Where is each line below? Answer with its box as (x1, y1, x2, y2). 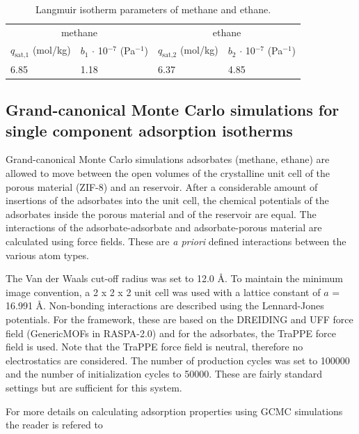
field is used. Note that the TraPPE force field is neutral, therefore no (6, 339, 303, 354)
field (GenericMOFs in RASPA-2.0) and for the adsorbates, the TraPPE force (6, 325, 337, 340)
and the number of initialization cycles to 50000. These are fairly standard (6, 366, 323, 381)
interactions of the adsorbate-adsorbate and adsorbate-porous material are (6, 220, 322, 235)
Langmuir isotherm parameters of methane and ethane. (35, 2, 271, 16)
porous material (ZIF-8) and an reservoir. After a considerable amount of (6, 179, 318, 194)
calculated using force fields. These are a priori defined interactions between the (6, 233, 346, 248)
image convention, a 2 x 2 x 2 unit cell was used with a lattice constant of (6, 284, 321, 299)
